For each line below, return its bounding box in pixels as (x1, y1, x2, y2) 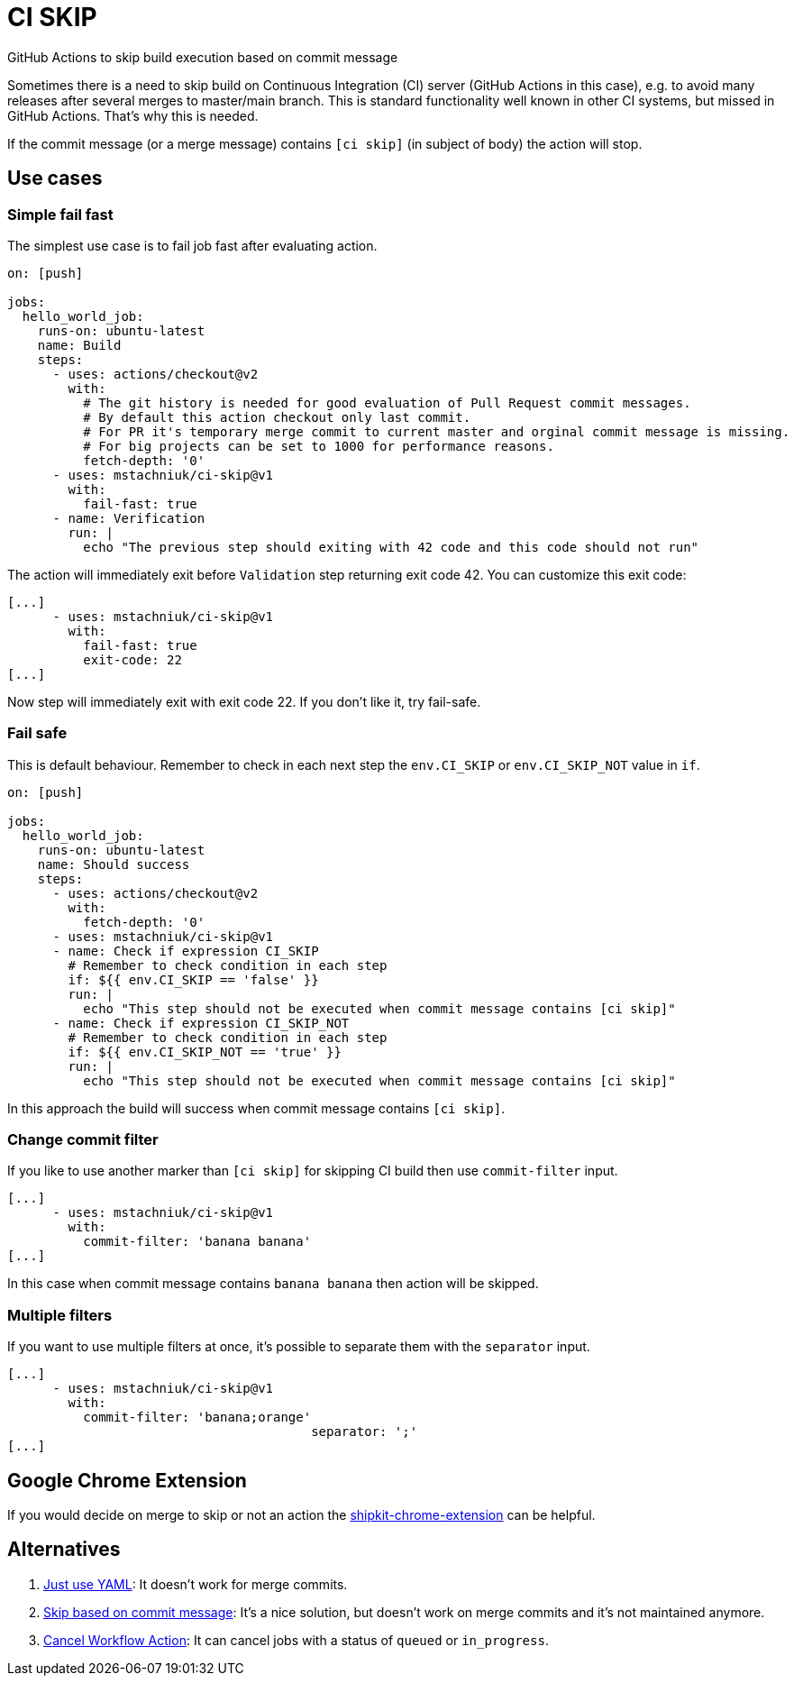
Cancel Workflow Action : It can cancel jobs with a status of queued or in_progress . (43, 1632, 549, 1648)
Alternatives (7, 1538, 121, 1561)
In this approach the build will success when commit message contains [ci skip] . (7, 1100, 506, 1116)
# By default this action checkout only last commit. (83, 409, 471, 425)
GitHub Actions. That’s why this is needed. (7, 107, 259, 123)
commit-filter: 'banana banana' (83, 1234, 312, 1249)
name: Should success (37, 856, 190, 872)
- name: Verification (52, 510, 205, 526)
